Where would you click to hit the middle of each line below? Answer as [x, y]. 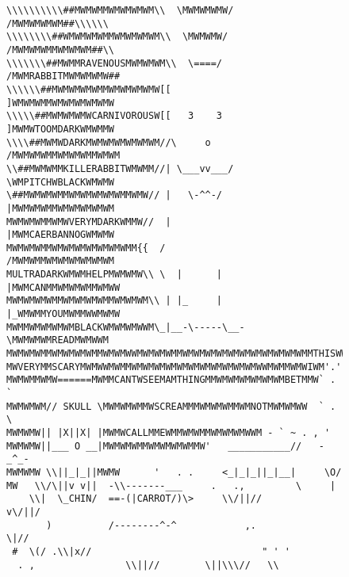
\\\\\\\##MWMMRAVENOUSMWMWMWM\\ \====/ [115, 63]
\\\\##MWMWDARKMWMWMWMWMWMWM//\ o [109, 142]
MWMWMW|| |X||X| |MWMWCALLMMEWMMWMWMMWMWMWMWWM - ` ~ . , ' [169, 433]
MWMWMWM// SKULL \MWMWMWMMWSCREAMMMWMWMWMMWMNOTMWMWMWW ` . [171, 406]
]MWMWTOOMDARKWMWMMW [61, 129]
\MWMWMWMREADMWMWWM [58, 340]
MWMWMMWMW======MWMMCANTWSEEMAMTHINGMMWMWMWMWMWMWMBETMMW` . [171, 380]
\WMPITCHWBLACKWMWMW [61, 182]
